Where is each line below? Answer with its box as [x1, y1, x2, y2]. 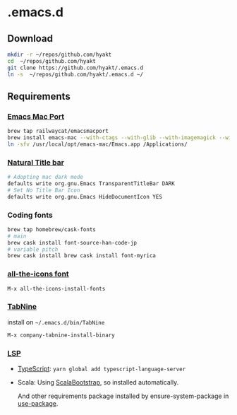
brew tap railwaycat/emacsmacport [7, 128, 109, 135]
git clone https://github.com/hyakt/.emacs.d [7, 64, 143, 71]
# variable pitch [7, 245, 59, 253]
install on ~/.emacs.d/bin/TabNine [7, 317, 105, 326]
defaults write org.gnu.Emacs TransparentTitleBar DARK [7, 180, 175, 187]
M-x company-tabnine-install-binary [7, 332, 115, 339]
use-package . [17, 399, 59, 407]
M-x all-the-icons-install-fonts [7, 285, 106, 292]
